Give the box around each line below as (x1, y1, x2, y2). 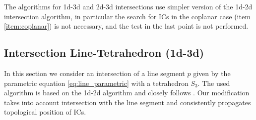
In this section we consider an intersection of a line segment (4, 68, 185, 78)
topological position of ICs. (4, 107, 86, 117)
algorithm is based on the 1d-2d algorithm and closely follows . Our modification (4, 87, 250, 98)
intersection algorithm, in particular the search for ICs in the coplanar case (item (4, 11, 251, 21)
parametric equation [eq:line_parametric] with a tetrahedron (4, 78, 189, 88)
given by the (193, 68, 231, 78)
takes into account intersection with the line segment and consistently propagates (4, 97, 251, 107)
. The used (197, 78, 230, 88)
